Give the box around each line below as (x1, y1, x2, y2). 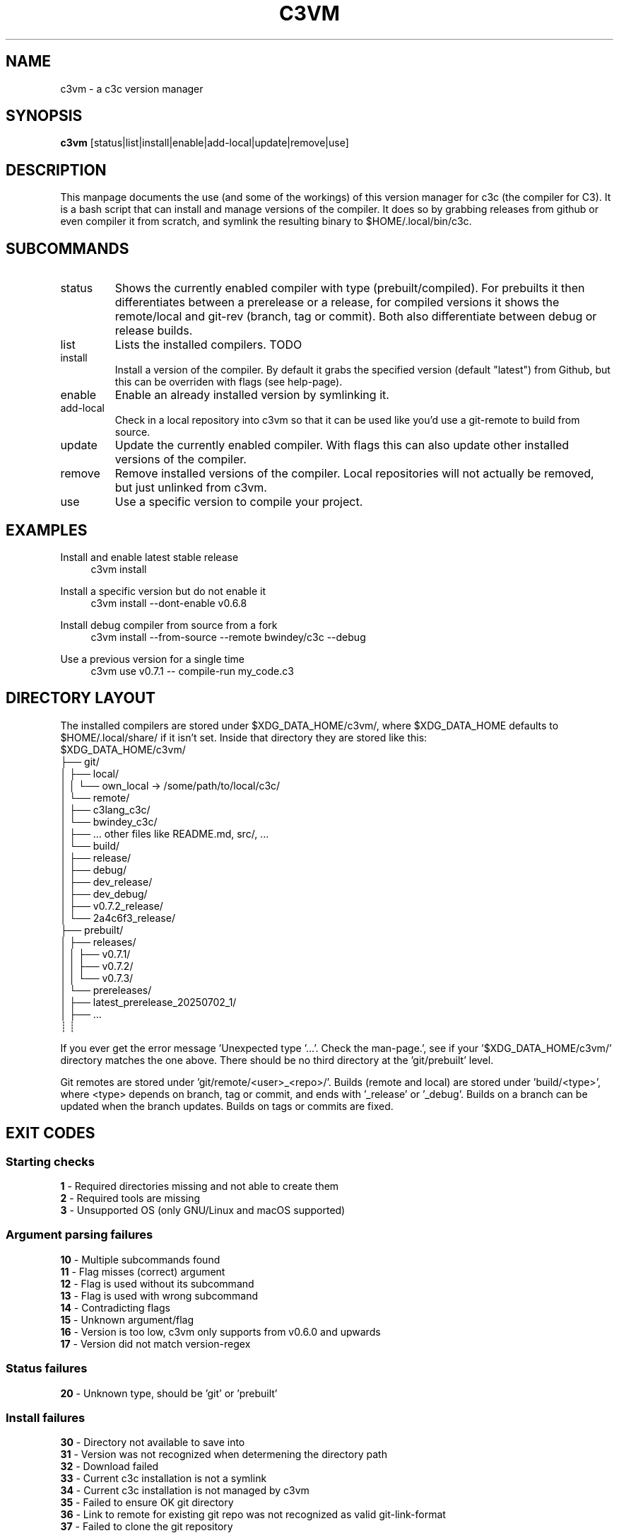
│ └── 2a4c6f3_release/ (60, 911, 175, 924)
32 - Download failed (60, 1460, 159, 1473)
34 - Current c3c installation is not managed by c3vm (60, 1484, 309, 1497)
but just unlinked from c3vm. (114, 480, 267, 495)
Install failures (6, 1410, 86, 1425)
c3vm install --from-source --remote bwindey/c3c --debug (90, 630, 366, 643)
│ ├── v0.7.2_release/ (60, 899, 163, 912)
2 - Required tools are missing (60, 1192, 201, 1205)
